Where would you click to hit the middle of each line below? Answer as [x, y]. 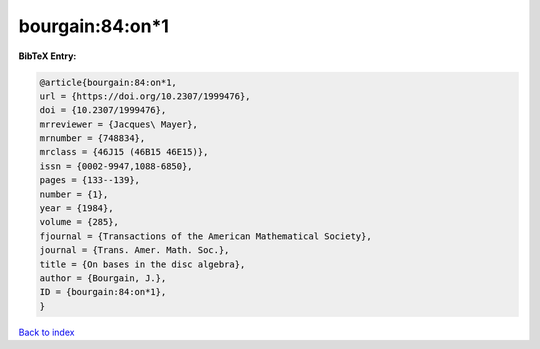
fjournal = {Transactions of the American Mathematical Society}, [205, 236]
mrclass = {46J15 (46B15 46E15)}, [124, 152]
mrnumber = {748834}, [92, 138]
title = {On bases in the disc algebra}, [142, 264]
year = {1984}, [76, 208]
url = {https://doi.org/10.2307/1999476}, [145, 96]
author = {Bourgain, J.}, [103, 278]
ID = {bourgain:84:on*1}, [103, 292]
